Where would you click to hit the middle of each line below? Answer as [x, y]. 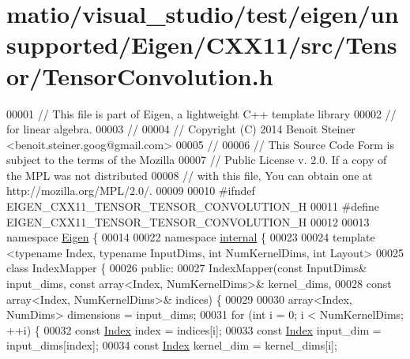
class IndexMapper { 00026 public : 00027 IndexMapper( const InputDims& [187, 268]
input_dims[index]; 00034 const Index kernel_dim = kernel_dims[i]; [172, 345]
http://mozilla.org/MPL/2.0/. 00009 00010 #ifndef [131, 191]
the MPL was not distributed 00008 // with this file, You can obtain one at [190, 175]
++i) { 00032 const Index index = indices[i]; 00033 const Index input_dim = [194, 329]
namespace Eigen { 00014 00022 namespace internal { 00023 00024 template [191, 237]
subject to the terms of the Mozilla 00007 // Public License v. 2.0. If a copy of [197, 160]
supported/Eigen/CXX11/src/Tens [202, 45]
